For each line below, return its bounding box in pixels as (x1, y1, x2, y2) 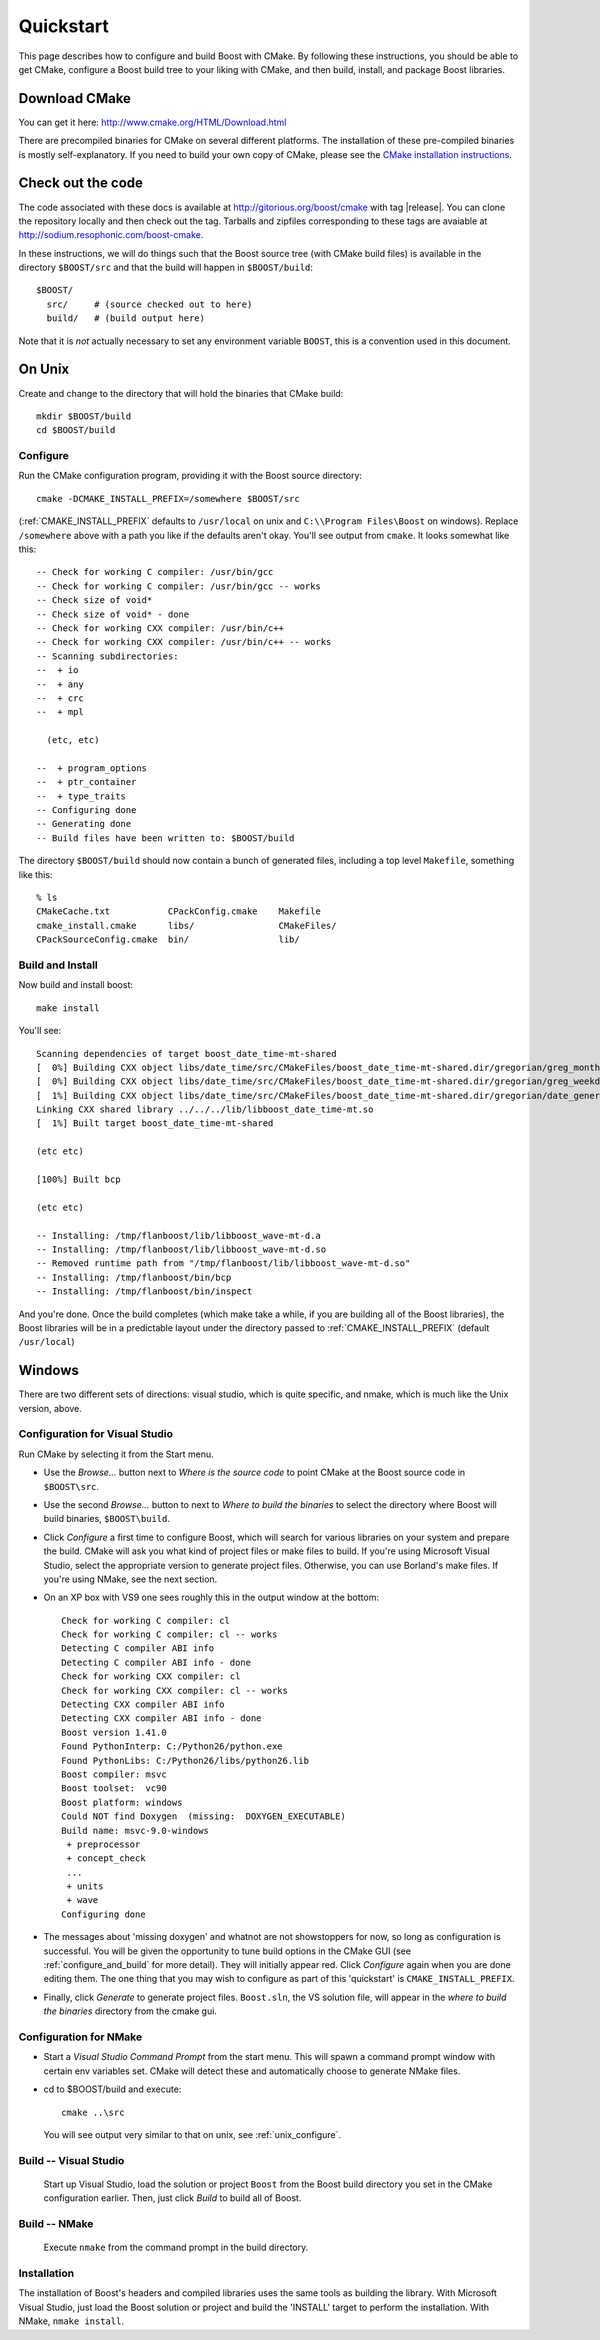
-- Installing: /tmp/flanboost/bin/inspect (36, 1286, 253, 1297)
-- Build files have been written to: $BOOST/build (36, 832, 295, 844)
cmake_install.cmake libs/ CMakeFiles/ (36, 920, 337, 931)
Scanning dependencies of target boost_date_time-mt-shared (36, 1048, 337, 1059)
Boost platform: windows (61, 1796, 183, 1808)
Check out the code (18, 175, 144, 192)
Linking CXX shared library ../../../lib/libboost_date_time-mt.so (36, 1104, 374, 1115)
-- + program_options (36, 762, 148, 774)
